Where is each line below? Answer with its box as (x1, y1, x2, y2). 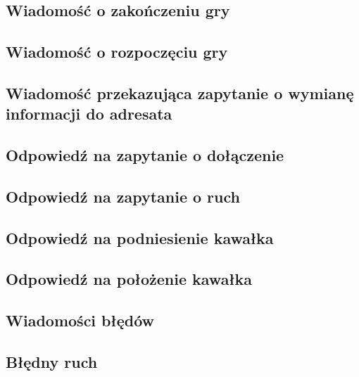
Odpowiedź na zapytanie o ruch (6, 185, 240, 207)
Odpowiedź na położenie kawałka (6, 268, 253, 290)
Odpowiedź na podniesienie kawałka (6, 226, 274, 248)
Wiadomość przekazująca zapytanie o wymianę (6, 82, 354, 103)
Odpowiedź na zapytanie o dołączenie (6, 144, 284, 166)
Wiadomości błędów (6, 309, 154, 331)
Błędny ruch (6, 351, 98, 373)
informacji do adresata (6, 103, 172, 124)
